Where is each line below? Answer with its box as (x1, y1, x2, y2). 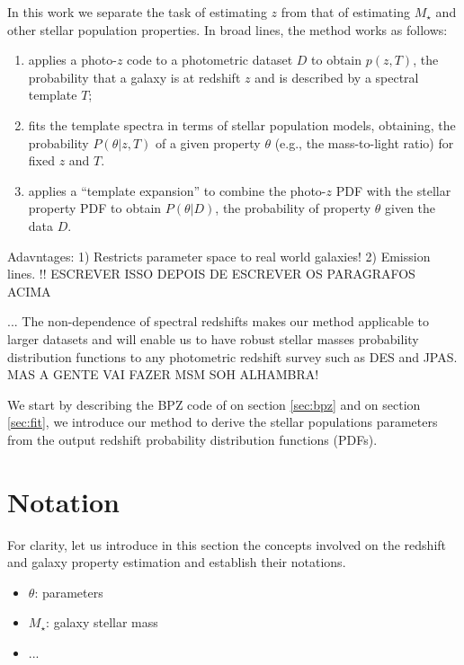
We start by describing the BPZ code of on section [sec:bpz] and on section (7, 395, 421, 413)
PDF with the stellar (335, 181, 451, 199)
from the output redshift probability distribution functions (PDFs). (7, 430, 378, 448)
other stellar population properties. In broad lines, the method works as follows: (7, 20, 448, 39)
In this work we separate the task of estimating (7, 3, 267, 21)
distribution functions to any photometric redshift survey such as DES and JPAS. (7, 347, 458, 366)
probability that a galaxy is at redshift (28, 67, 241, 86)
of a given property (155, 133, 261, 152)
